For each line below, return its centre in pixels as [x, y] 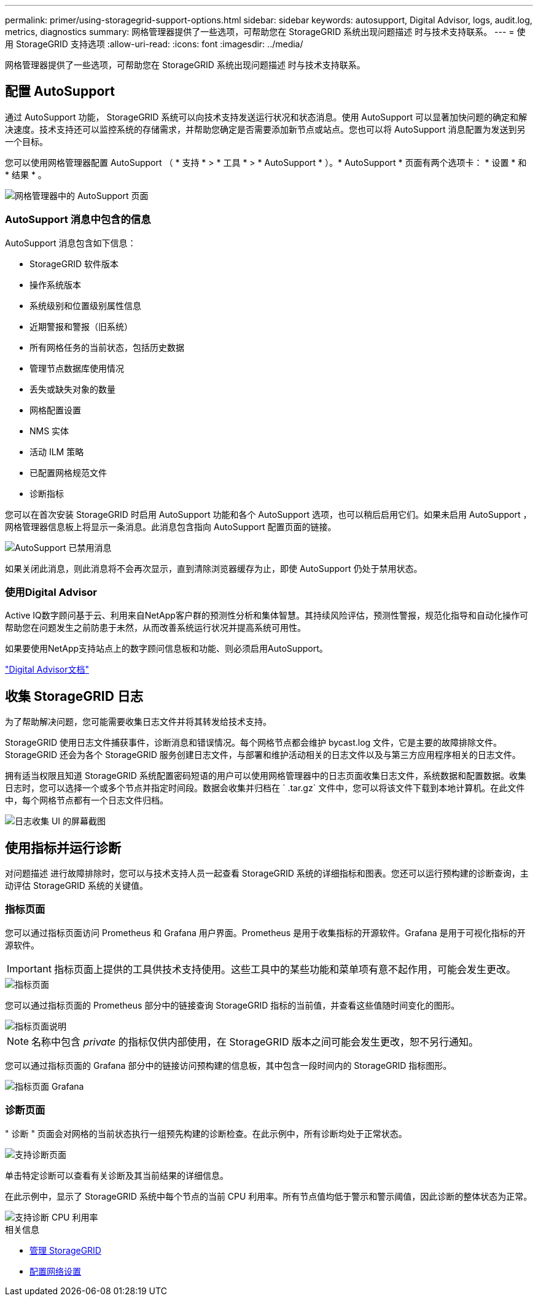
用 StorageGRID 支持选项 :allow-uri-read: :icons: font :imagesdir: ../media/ [154, 44]
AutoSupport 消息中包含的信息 [78, 220]
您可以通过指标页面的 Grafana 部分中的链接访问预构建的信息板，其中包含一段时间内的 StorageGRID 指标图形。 [228, 1065]
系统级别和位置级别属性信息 [85, 305]
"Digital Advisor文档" [47, 670]
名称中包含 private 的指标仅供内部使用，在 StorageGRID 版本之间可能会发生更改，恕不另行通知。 [255, 1041]
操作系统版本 [55, 284]
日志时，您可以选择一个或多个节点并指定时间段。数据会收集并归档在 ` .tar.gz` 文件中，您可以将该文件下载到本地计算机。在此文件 [265, 788]
